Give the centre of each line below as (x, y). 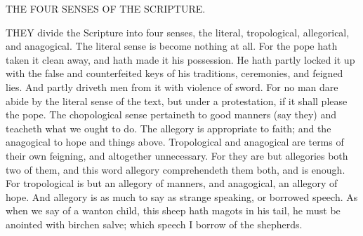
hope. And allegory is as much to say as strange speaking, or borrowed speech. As (182, 196)
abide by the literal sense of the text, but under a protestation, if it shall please (177, 100)
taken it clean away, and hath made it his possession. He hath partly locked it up (180, 59)
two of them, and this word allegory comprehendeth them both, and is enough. (176, 169)
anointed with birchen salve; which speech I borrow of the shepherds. (154, 224)
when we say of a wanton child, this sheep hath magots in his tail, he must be (173, 210)
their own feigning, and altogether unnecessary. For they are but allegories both (177, 155)
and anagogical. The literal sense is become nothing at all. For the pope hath (172, 46)
